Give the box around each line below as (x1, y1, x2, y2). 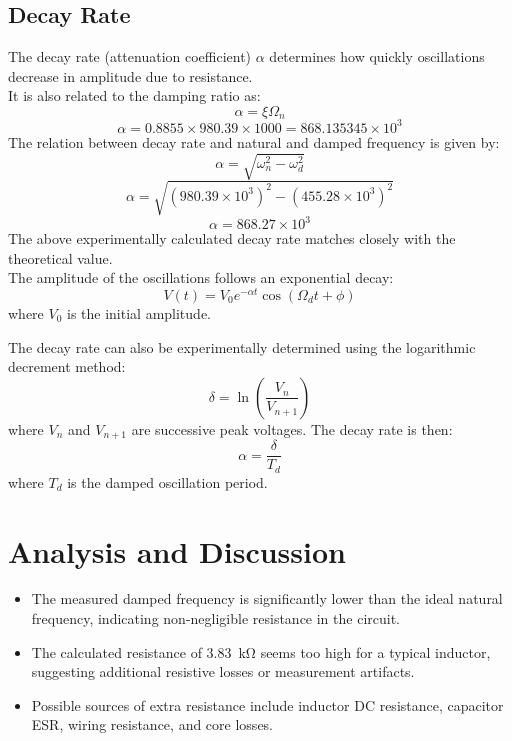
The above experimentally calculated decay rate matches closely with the (8, 228, 456, 249)
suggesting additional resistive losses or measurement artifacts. (31, 661, 415, 682)
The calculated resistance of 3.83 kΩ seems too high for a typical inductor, (31, 641, 491, 662)
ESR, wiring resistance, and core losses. (31, 714, 274, 735)
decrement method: (8, 356, 126, 377)
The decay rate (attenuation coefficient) (8, 46, 252, 67)
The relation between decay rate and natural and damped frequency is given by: (8, 131, 500, 152)
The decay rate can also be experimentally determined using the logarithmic (8, 336, 476, 357)
